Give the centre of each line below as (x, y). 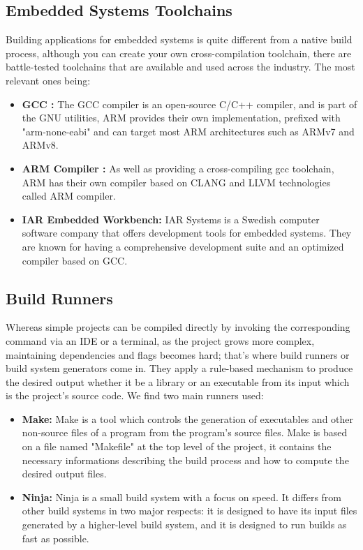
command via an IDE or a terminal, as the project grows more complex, (160, 340)
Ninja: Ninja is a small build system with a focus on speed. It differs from (181, 497)
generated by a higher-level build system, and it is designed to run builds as (184, 525)
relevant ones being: (48, 80)
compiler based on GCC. (75, 260)
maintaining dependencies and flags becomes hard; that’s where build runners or (178, 354)
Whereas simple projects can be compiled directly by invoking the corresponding (178, 327)
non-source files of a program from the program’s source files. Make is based (185, 432)
